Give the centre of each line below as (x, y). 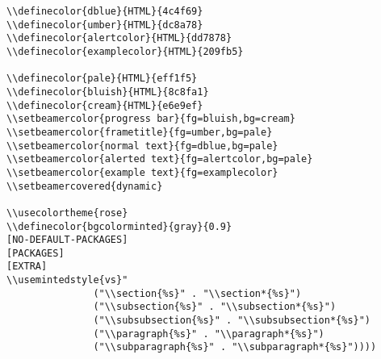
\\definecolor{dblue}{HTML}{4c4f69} (105, 11)
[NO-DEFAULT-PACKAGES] (67, 240)
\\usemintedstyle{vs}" (67, 280)
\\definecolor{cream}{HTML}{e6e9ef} (105, 105)
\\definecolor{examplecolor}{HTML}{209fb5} (125, 51)
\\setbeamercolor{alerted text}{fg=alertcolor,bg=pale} (160, 159)
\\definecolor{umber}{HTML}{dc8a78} (105, 25)
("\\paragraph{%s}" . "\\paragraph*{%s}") (209, 334)
